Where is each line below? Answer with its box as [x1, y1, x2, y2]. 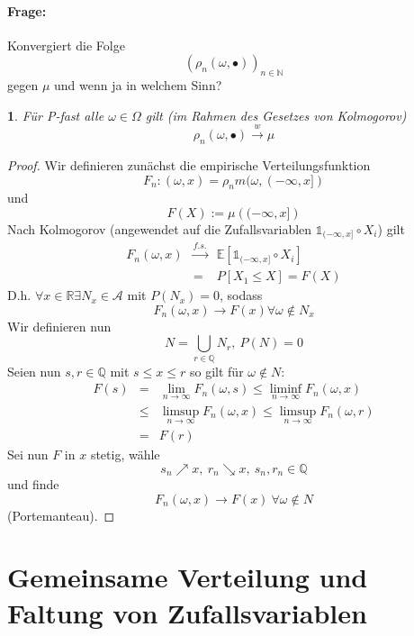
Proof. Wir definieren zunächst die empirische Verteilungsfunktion [7, 155, 371, 174]
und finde [7, 474, 59, 493]
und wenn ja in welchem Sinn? [54, 76, 222, 95]
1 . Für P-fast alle [7, 105, 104, 124]
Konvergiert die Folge [7, 35, 125, 54]
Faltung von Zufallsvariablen [7, 594, 367, 631]
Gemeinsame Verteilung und [7, 559, 368, 595]
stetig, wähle [90, 444, 160, 463]
